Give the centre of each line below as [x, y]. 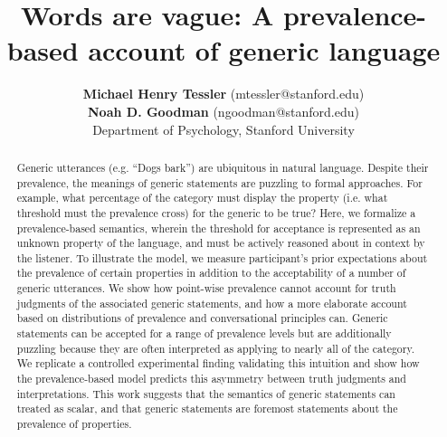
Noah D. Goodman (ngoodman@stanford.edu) [223, 111]
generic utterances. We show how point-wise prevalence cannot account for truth [206, 288]
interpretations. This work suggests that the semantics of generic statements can [206, 393]
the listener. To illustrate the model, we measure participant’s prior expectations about [222, 257]
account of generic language [264, 50]
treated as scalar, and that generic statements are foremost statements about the [207, 408]
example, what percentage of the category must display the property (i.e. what [202, 198]
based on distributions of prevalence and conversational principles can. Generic [202, 318]
